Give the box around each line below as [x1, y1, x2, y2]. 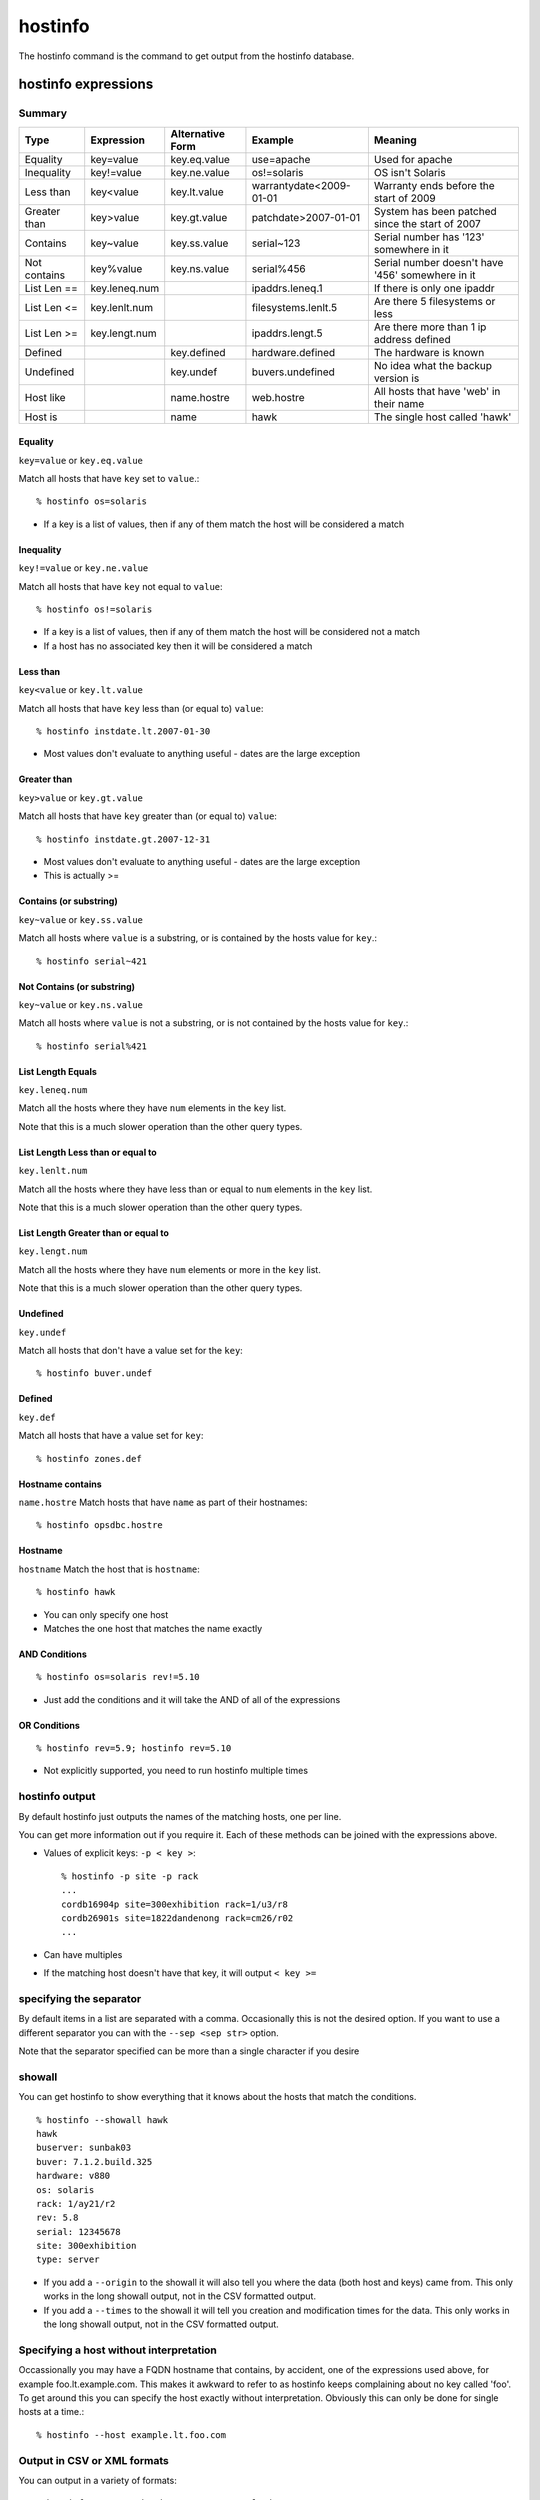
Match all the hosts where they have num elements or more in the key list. [18, 1263, 322, 1275]
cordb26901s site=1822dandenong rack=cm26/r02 [61, 1912, 294, 1924]
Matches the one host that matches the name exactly [43, 1622, 263, 1634]
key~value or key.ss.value [18, 913, 144, 925]
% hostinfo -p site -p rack [61, 1870, 199, 1882]
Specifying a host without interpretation [18, 2343, 217, 2357]
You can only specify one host [43, 1608, 169, 1620]
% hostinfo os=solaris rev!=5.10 [36, 1671, 200, 1683]
